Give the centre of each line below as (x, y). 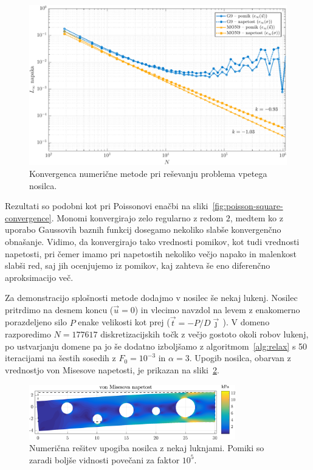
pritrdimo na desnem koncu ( (59, 309)
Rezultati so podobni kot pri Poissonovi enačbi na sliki (107, 206)
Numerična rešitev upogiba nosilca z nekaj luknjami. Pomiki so (147, 448)
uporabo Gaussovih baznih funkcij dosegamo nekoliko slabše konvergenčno (143, 230)
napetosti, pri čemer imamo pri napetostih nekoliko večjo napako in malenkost (151, 253)
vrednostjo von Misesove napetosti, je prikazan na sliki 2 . (112, 370)
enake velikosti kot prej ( (124, 322)
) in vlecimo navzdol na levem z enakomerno (217, 309)
